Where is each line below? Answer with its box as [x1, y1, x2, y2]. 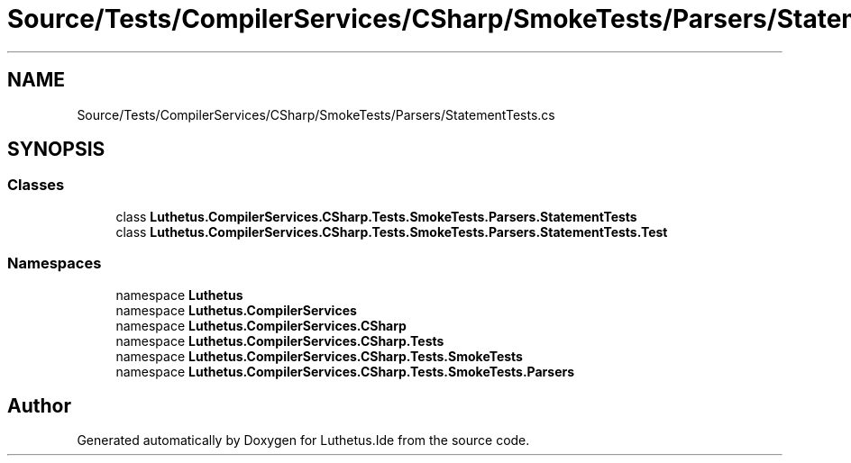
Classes [7, 176, 65, 195]
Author [7, 394, 71, 417]
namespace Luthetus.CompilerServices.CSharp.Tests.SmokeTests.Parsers [115, 363, 575, 379]
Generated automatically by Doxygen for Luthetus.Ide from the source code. [77, 432, 530, 449]
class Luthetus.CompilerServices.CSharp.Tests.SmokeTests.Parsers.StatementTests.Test [115, 223, 668, 240]
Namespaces [7, 254, 102, 273]
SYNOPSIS [7, 138, 105, 161]
